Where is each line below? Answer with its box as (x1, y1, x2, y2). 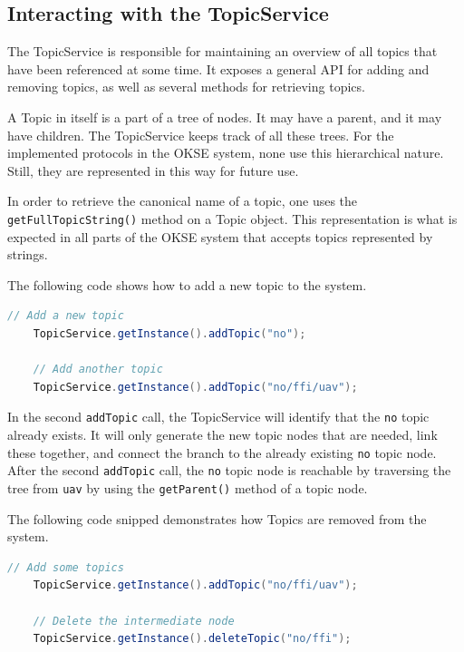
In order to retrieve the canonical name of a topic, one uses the (7, 191, 358, 210)
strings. (7, 245, 48, 264)
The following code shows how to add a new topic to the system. (7, 275, 367, 294)
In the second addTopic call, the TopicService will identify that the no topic (7, 407, 430, 426)
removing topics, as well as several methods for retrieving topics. (7, 77, 365, 96)
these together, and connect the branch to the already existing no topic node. (7, 443, 437, 462)
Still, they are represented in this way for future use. (7, 161, 299, 180)
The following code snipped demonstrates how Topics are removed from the (7, 509, 427, 528)
